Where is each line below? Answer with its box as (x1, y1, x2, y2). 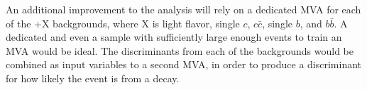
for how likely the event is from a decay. (6, 70, 180, 85)
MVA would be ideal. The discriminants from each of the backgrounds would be (6, 43, 354, 58)
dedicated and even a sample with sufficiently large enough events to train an (6, 30, 342, 44)
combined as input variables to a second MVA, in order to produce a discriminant (6, 57, 362, 72)
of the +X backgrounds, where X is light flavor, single (6, 15, 240, 30)
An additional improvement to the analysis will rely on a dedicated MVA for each (6, 2, 361, 16)
